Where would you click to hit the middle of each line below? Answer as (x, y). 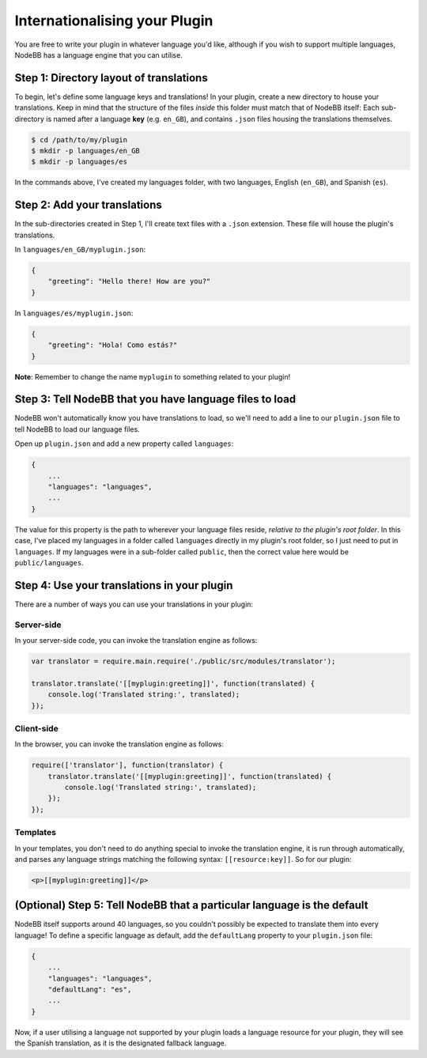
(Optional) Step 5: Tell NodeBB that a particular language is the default (191, 905)
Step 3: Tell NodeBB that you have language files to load (155, 399)
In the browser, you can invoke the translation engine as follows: (119, 744)
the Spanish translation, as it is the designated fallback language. (121, 1043)
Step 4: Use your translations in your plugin (124, 585)
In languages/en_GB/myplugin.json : (80, 250)
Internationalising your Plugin (114, 21)
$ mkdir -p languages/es (79, 162)
